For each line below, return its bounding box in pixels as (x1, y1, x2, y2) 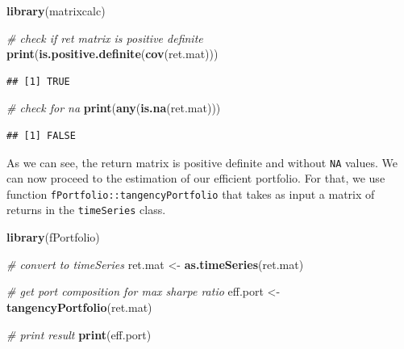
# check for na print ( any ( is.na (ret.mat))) (6, 99, 221, 116)
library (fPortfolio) (6, 229, 100, 246)
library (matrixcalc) (6, 2, 106, 19)
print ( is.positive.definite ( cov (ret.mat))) (6, 45, 219, 62)
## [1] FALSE (6, 129, 76, 141)
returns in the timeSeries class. (6, 201, 166, 218)
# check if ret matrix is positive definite (6, 29, 203, 46)
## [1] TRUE (6, 75, 70, 87)
